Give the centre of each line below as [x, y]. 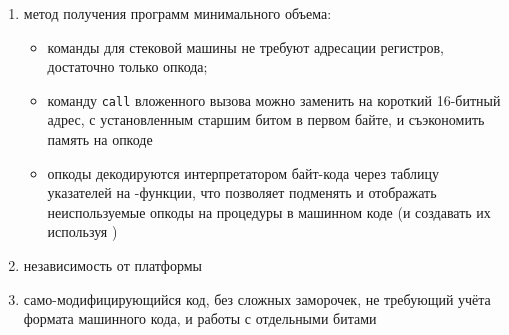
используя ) [82, 231]
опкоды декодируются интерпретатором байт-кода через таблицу [243, 172]
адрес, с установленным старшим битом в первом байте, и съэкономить [266, 119]
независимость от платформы [112, 265]
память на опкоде [100, 139]
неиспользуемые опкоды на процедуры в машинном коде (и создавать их [269, 211]
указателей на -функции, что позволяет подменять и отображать [242, 192]
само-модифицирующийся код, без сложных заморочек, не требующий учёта [257, 298]
